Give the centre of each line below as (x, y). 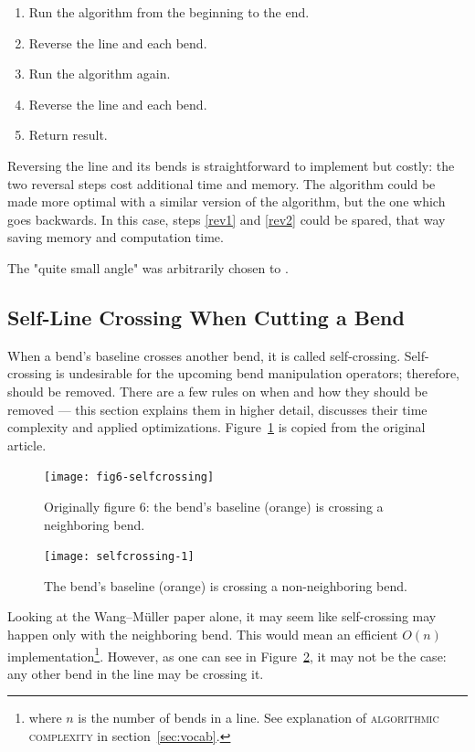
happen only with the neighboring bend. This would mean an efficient (203, 634)
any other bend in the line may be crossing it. (136, 673)
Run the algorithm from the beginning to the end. (169, 12)
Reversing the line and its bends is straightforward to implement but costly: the (231, 165)
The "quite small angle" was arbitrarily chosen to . (148, 267)
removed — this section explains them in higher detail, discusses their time (217, 409)
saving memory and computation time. (116, 237)
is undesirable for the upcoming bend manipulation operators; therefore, (258, 373)
